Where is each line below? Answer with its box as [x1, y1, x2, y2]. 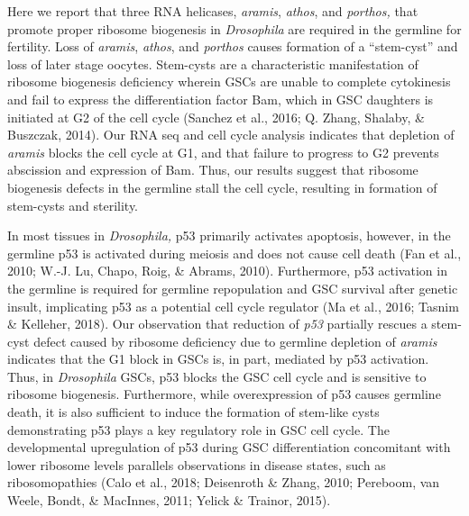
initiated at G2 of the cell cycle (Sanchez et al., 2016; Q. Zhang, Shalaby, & [7, 107, 425, 126]
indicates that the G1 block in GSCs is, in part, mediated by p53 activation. [7, 349, 429, 368]
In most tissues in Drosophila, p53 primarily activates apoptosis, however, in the [7, 226, 451, 245]
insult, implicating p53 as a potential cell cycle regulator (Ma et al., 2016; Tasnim [7, 296, 459, 315]
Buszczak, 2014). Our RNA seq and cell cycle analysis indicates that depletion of [7, 125, 455, 144]
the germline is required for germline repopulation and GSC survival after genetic [7, 278, 458, 297]
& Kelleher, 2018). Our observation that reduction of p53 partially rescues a [7, 314, 428, 333]
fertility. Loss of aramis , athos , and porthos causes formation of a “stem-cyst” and [7, 37, 458, 56]
